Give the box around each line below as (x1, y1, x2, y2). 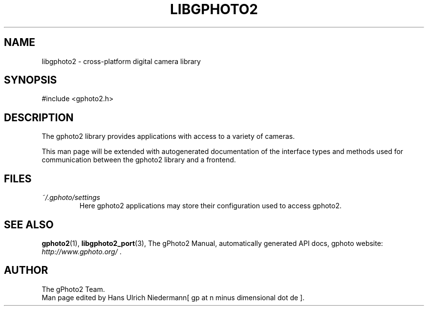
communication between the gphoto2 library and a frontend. (42, 155, 236, 164)
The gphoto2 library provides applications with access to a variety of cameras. (42, 132, 295, 141)
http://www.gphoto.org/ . (42, 247, 122, 256)
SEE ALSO (4, 218, 54, 231)
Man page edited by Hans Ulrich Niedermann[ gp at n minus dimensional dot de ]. (42, 293, 305, 302)
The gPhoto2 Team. (42, 285, 105, 293)
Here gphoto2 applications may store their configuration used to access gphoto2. (79, 201, 342, 210)
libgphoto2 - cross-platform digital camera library (42, 57, 201, 66)
